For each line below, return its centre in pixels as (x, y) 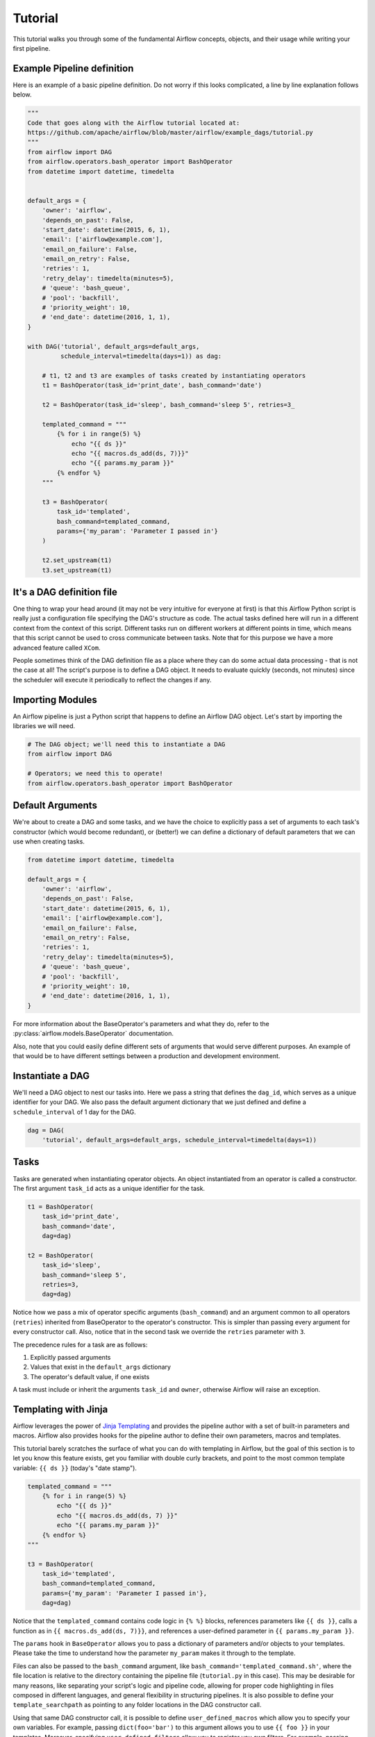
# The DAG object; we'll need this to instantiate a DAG (126, 744)
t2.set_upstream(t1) (77, 560)
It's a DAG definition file (65, 592)
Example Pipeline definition (73, 68)
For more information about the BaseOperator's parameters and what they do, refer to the (141, 1023)
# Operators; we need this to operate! (95, 774)
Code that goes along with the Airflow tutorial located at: (134, 123)
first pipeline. (32, 48)
